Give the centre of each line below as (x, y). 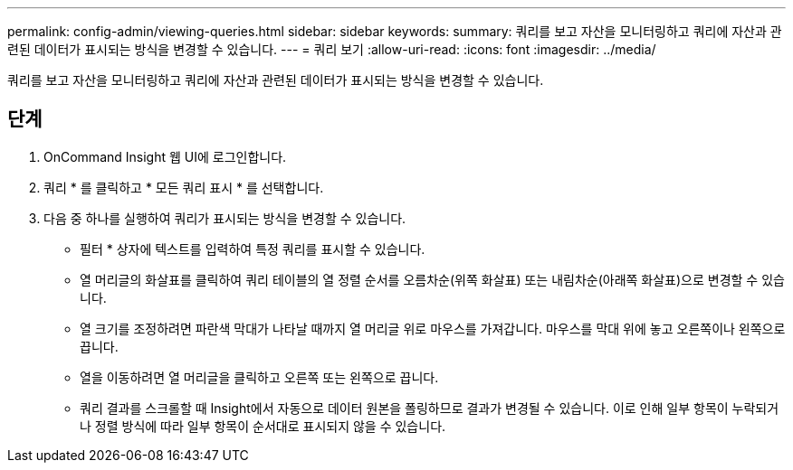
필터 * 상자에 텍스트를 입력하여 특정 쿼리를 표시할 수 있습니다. (253, 249)
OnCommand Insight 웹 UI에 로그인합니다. (165, 156)
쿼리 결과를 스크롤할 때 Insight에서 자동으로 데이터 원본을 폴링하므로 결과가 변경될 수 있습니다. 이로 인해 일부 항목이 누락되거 (430, 408)
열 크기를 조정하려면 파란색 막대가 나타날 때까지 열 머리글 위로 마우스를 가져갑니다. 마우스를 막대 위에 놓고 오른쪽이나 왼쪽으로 (433, 328)
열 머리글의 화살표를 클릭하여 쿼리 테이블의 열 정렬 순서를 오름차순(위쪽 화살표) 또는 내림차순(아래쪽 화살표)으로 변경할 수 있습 (432, 279)
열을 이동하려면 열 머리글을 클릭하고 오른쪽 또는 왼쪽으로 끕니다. (259, 377)
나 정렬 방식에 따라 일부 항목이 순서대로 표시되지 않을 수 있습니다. (263, 426)
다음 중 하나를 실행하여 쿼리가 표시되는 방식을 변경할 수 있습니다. (225, 218)
